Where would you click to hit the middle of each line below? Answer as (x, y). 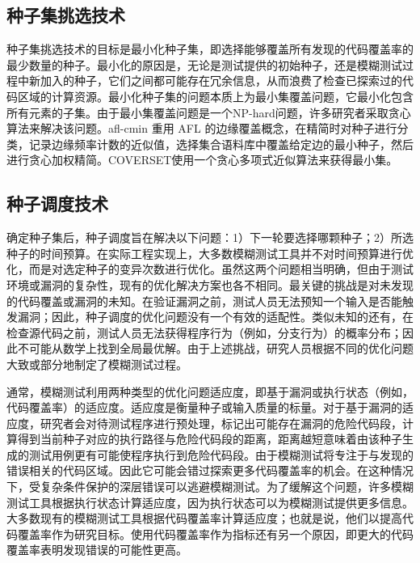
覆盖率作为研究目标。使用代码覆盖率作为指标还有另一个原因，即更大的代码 (215, 533)
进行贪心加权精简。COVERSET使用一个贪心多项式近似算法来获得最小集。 (202, 160)
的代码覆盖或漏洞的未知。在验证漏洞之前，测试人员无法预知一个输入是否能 (204, 301)
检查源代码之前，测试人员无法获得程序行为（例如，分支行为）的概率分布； (204, 332)
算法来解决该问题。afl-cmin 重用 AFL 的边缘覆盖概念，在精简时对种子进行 (202, 128)
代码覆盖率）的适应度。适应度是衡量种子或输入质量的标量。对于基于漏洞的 (204, 407)
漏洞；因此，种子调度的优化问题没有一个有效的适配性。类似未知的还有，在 (215, 317)
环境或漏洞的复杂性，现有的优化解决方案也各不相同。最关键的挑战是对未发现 (210, 284)
